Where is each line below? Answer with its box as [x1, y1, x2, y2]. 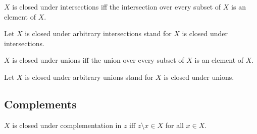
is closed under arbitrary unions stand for [25, 71, 153, 82]
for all [165, 119, 184, 130]
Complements [4, 96, 77, 111]
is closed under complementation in [12, 119, 122, 130]
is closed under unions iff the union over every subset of [12, 55, 184, 65]
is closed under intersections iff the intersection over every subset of [12, 2, 221, 12]
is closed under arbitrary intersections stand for [25, 28, 172, 39]
